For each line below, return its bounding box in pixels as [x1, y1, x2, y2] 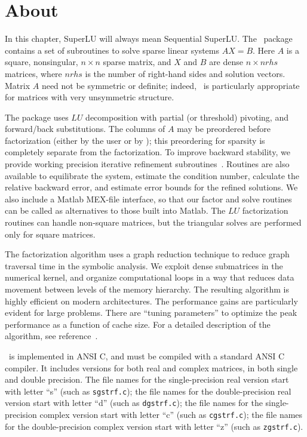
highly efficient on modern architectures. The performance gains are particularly [5, 294, 298, 307]
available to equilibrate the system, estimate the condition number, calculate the [5, 169, 300, 181]
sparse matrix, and [103, 56, 171, 68]
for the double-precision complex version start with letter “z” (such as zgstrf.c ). [5, 420, 303, 432]
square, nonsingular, [5, 56, 78, 68]
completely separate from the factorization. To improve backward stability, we [5, 146, 290, 158]
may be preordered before [177, 122, 271, 135]
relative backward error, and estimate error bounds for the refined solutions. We [5, 181, 298, 193]
